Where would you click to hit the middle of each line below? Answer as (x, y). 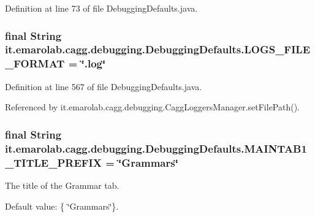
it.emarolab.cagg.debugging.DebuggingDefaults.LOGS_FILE (158, 49)
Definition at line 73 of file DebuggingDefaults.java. (101, 8)
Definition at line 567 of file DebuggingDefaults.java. (104, 86)
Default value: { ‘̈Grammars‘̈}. (62, 206)
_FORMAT (35, 63)
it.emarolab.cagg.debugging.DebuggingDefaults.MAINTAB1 (156, 148)
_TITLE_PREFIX (53, 162)
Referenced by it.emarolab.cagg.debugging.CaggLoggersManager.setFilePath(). (153, 107)
